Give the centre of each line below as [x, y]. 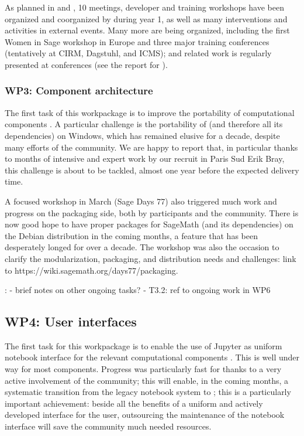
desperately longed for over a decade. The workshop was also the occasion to [142, 247]
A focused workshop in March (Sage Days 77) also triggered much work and [141, 201]
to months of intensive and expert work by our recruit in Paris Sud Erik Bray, [145, 159]
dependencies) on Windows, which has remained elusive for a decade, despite [142, 135]
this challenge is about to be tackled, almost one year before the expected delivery [152, 170]
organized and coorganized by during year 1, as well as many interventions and [146, 18]
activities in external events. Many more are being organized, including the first [147, 30]
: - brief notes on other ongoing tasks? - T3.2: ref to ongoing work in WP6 [138, 290]
